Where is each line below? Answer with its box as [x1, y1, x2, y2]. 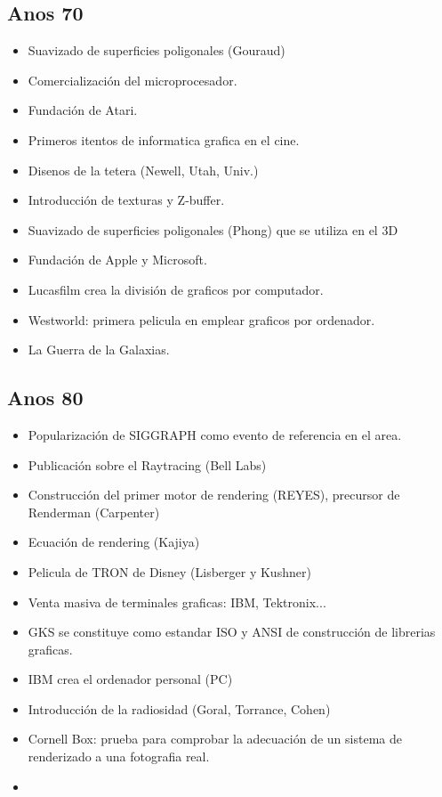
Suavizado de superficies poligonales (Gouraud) [28, 41, 285, 60]
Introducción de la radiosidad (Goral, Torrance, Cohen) [28, 699, 331, 718]
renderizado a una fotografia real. [28, 747, 210, 766]
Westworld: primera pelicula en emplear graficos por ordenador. [28, 310, 375, 329]
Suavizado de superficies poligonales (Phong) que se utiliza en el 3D [28, 220, 398, 239]
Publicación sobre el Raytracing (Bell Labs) [28, 455, 267, 474]
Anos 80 [7, 384, 84, 411]
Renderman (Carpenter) [28, 502, 160, 521]
